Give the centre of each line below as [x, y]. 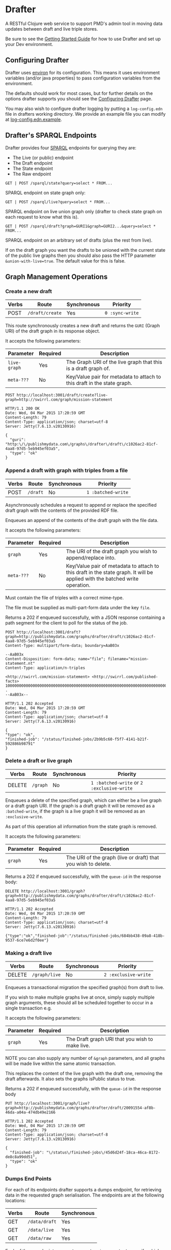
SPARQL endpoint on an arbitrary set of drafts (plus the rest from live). [79, 240]
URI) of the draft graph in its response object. [53, 331]
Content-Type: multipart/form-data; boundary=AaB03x [62, 645]
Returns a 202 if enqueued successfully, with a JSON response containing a [85, 617]
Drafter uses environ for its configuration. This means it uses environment [83, 72]
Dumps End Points [28, 1179]
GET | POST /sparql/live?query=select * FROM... [58, 202]
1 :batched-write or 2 [117, 783]
